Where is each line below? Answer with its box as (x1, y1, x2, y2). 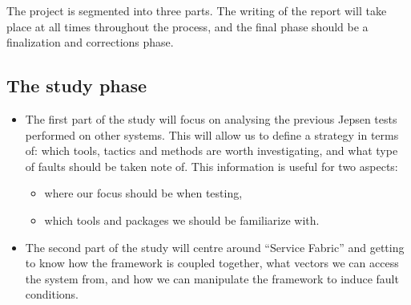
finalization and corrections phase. (6, 34, 174, 51)
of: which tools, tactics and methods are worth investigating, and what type (25, 142, 398, 159)
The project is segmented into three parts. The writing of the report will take (6, 2, 387, 18)
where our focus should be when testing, (44, 185, 243, 201)
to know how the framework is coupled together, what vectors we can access (25, 254, 399, 271)
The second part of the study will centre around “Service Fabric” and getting (25, 238, 405, 255)
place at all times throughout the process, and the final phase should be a (6, 18, 369, 35)
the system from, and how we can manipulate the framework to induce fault (25, 270, 399, 287)
